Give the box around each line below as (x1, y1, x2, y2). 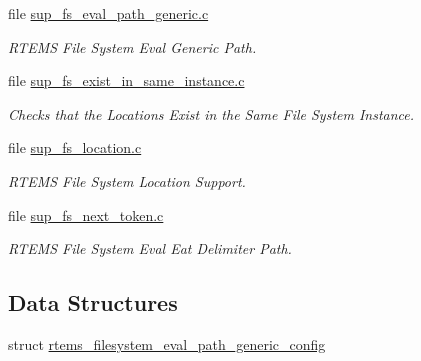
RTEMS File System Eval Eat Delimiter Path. (8, 238, 292, 259)
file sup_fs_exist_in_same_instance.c (8, 70, 245, 91)
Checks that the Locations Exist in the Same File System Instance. (8, 103, 415, 124)
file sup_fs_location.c (8, 137, 142, 158)
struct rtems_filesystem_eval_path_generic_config (8, 333, 326, 354)
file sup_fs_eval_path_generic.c (8, 3, 209, 23)
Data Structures (8, 287, 178, 318)
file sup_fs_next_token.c (8, 204, 164, 225)
